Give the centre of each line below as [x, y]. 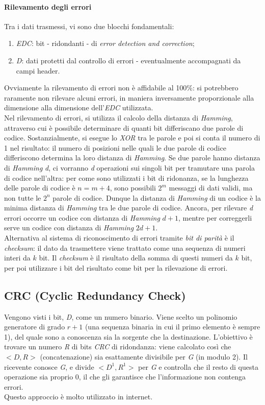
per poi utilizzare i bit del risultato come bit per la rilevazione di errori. [116, 267]
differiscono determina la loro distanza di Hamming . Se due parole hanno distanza [132, 158]
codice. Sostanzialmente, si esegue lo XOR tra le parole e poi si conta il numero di [132, 138]
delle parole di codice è [40, 188]
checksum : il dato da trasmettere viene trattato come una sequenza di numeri [125, 247]
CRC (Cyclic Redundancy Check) [95, 295]
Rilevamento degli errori [48, 6]
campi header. [38, 70]
